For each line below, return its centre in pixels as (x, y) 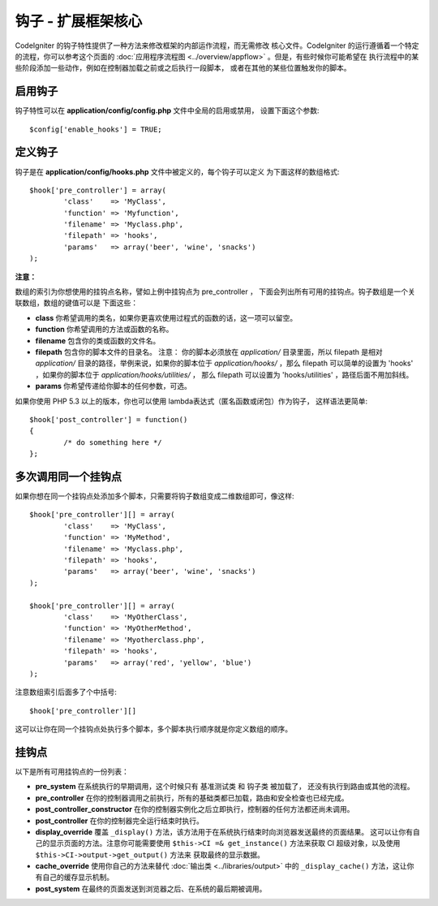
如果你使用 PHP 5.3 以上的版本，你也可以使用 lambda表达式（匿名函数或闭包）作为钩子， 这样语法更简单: (191, 401)
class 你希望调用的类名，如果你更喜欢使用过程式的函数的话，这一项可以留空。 (166, 317)
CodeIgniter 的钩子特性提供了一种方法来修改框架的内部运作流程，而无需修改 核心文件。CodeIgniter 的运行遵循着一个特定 (217, 45)
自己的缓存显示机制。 (77, 878)
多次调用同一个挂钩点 (68, 476)
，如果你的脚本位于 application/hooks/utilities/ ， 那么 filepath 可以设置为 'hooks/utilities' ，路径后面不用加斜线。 (224, 374)
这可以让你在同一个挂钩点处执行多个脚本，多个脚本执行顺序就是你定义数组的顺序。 (153, 729)
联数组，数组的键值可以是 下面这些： (76, 303)
